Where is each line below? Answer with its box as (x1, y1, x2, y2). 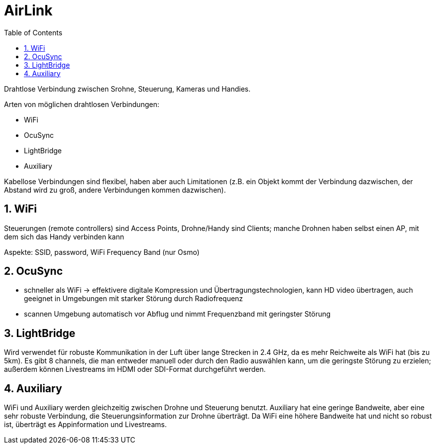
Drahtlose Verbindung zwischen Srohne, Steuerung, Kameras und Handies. (4, 84, 251, 93)
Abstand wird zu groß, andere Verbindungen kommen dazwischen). (4, 185, 226, 194)
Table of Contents (4, 28, 63, 37)
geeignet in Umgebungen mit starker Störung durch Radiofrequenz (24, 294, 243, 303)
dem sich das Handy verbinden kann (4, 232, 124, 241)
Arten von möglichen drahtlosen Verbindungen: (4, 100, 159, 109)
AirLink (4, 2, 53, 19)
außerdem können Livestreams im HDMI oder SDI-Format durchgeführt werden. (4, 365, 266, 374)
